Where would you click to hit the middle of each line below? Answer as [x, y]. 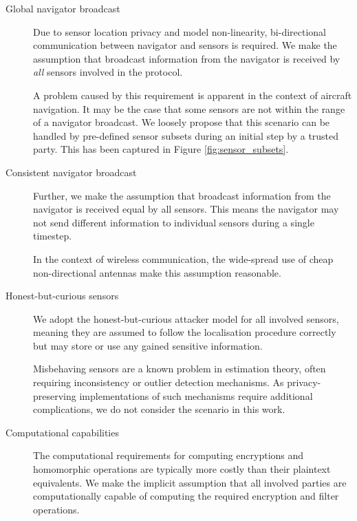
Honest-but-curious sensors [62, 296]
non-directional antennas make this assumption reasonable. [157, 272]
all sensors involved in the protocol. [108, 72]
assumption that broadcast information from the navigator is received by [187, 58]
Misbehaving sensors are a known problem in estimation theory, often [180, 369]
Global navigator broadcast [63, 8]
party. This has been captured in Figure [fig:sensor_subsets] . [161, 149]
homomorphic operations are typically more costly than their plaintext [182, 469]
